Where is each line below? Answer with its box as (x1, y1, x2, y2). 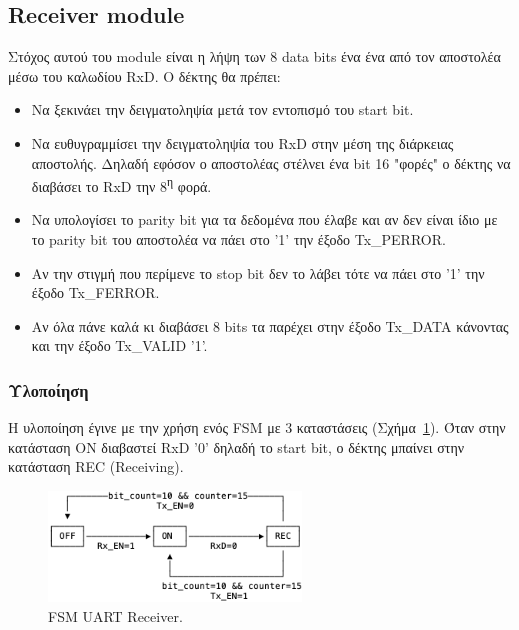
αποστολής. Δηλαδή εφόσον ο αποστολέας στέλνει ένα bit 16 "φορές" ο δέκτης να (31, 152, 511, 173)
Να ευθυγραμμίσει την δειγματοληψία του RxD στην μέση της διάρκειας (31, 132, 454, 153)
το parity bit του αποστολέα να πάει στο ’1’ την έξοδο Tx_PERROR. (31, 229, 446, 250)
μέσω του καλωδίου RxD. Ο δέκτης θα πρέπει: (8, 65, 281, 86)
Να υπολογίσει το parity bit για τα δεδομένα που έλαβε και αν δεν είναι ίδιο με (31, 209, 498, 230)
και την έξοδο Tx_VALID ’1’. (31, 335, 208, 356)
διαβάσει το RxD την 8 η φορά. (31, 173, 212, 196)
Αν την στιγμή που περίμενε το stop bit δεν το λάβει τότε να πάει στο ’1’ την (31, 262, 485, 283)
